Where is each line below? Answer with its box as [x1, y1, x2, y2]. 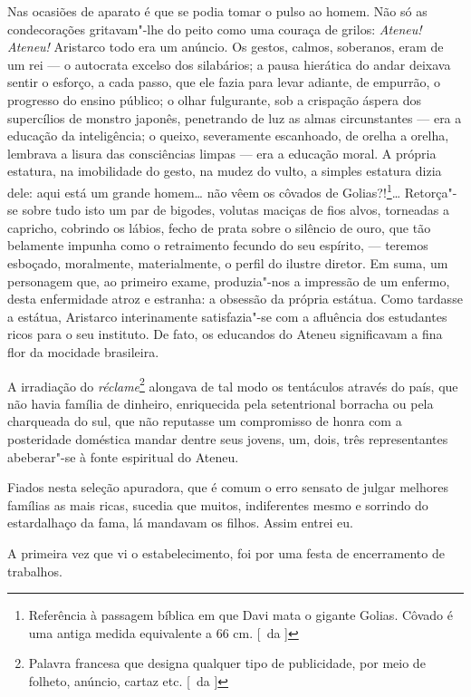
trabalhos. [7, 561, 62, 580]
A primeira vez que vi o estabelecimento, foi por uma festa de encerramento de [7, 543, 445, 562]
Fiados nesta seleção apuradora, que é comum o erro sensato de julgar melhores [7, 478, 448, 497]
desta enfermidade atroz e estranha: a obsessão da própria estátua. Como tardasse [7, 289, 463, 308]
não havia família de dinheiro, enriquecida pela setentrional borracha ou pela [7, 393, 434, 412]
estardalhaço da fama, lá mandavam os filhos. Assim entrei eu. [7, 513, 353, 532]
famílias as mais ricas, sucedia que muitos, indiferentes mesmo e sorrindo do [7, 495, 428, 514]
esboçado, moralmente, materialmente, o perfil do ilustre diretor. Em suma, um [7, 253, 448, 272]
